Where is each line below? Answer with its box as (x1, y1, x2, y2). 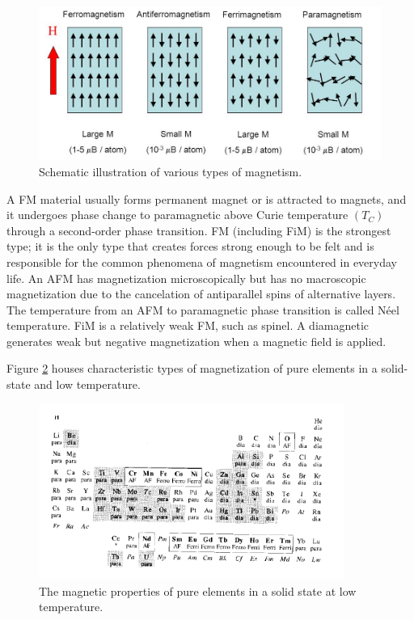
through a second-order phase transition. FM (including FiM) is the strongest (6, 221, 391, 238)
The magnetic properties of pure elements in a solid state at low (39, 582, 357, 599)
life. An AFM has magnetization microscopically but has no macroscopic (6, 269, 366, 286)
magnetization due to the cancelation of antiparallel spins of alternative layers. (6, 285, 396, 302)
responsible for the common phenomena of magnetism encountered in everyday (6, 253, 397, 270)
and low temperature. (34, 376, 141, 393)
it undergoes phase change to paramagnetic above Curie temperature (6, 206, 349, 223)
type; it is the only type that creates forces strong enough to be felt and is (6, 238, 374, 255)
